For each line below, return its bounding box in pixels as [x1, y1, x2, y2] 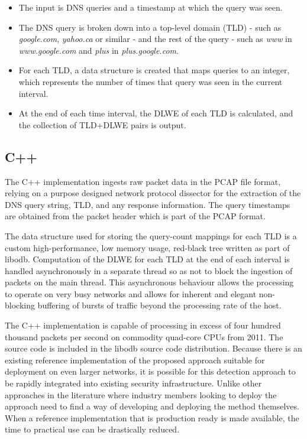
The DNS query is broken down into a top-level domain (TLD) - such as [18, 21, 282, 33]
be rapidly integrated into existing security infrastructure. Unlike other [5, 377, 262, 389]
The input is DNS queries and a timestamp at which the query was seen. [18, 1, 283, 13]
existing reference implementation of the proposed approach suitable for [5, 353, 265, 366]
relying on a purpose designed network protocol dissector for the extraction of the [5, 187, 301, 199]
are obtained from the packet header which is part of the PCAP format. [5, 210, 266, 222]
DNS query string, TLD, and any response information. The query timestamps [5, 198, 290, 210]
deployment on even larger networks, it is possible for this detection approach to [5, 365, 296, 378]
